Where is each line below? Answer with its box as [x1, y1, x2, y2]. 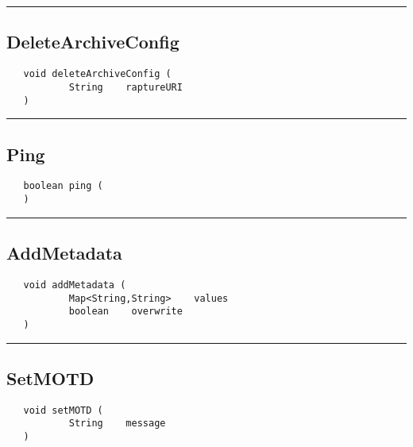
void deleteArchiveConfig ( [23, 68, 172, 80]
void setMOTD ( [23, 404, 103, 416]
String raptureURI [68, 81, 183, 93]
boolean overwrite [68, 306, 183, 318]
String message [68, 418, 166, 430]
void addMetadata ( [23, 279, 126, 291]
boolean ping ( [23, 180, 103, 192]
